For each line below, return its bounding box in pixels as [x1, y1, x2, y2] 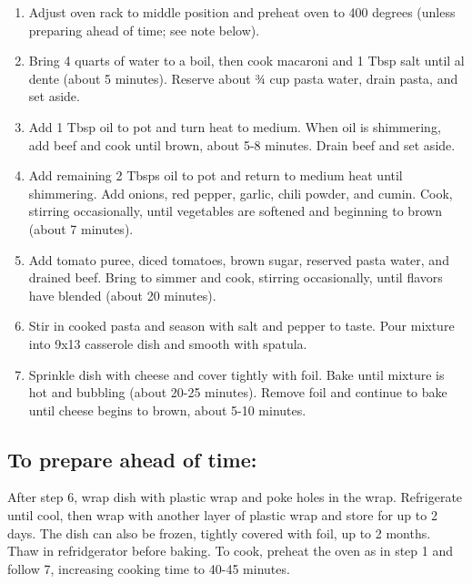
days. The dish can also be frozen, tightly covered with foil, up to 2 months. [7, 523, 431, 542]
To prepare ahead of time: [7, 445, 257, 473]
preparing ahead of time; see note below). [28, 20, 260, 39]
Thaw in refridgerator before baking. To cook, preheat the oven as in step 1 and [7, 541, 454, 560]
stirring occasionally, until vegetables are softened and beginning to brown [28, 201, 443, 220]
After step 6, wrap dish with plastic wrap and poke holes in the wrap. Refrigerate [7, 487, 463, 507]
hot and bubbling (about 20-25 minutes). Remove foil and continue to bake [28, 383, 447, 402]
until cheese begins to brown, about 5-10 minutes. [28, 400, 306, 419]
